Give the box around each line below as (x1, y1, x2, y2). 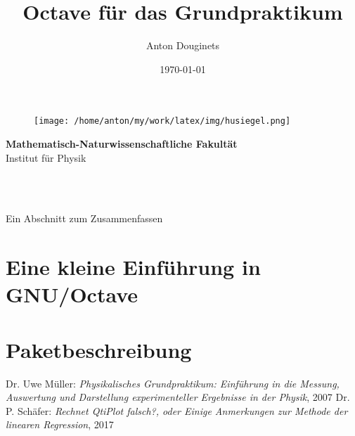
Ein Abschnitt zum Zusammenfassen (6, 211, 163, 226)
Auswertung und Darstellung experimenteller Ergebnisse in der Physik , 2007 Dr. (6, 390, 350, 404)
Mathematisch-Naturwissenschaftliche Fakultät (6, 136, 238, 150)
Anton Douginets (146, 38, 220, 53)
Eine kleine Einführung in (6, 252, 261, 281)
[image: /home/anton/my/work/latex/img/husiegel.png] (34, 116, 291, 127)
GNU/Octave (6, 280, 138, 309)
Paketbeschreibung (6, 335, 192, 364)
